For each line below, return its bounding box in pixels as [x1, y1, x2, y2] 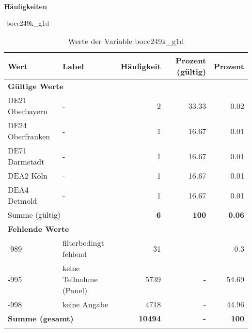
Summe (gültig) [8, 209, 61, 221]
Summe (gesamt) [8, 313, 74, 324]
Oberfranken [8, 131, 50, 142]
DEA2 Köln [8, 170, 47, 182]
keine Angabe [62, 299, 109, 310]
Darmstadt [8, 156, 45, 167]
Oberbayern [8, 106, 47, 117]
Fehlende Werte [8, 223, 69, 235]
